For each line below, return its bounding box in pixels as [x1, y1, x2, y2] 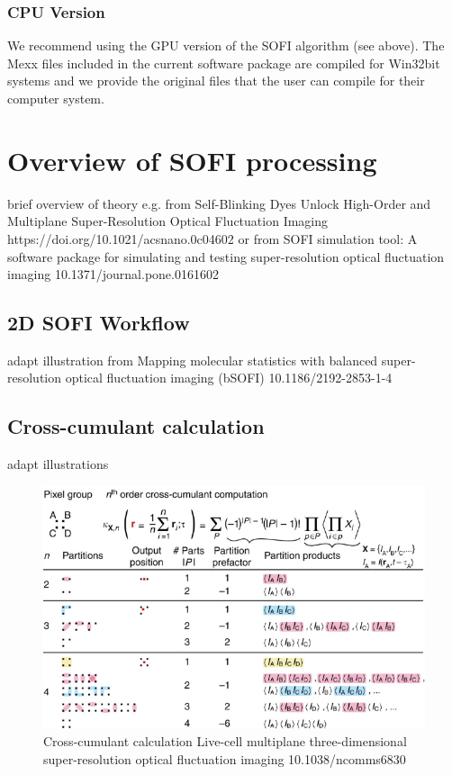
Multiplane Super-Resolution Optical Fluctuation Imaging [7, 212, 329, 230]
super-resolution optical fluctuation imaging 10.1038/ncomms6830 [43, 749, 406, 768]
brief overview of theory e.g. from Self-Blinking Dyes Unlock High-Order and [7, 194, 431, 212]
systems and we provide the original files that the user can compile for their [7, 71, 425, 90]
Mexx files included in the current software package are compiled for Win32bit [7, 53, 440, 72]
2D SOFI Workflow [7, 309, 190, 337]
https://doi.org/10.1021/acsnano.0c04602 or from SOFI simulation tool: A [7, 229, 418, 248]
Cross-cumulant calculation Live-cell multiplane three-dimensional [43, 732, 407, 751]
